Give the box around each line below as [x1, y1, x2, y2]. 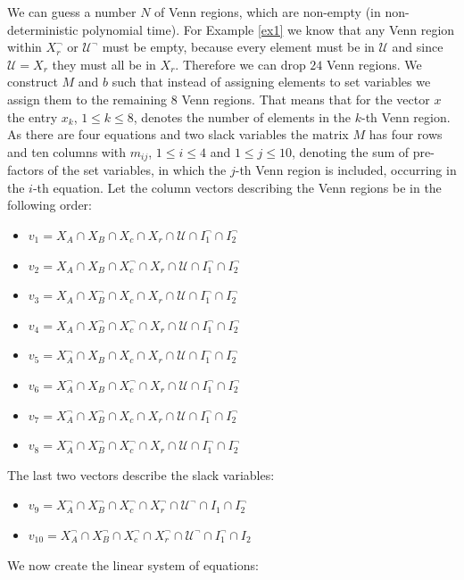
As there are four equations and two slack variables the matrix [7, 125, 349, 144]
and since [392, 37, 443, 56]
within [7, 37, 42, 56]
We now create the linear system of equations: [7, 555, 259, 574]
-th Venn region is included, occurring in [235, 161, 457, 179]
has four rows [369, 125, 443, 144]
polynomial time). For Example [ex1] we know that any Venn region [82, 20, 455, 38]
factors [7, 161, 44, 179]
